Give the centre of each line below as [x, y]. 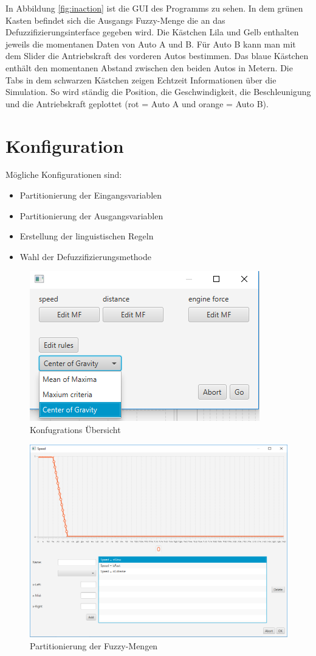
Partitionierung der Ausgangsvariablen [91, 215]
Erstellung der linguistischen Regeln [87, 236]
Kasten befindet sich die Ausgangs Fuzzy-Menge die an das [115, 20]
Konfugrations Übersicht [75, 430]
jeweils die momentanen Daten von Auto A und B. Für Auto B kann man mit [151, 44]
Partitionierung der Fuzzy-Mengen [94, 645]
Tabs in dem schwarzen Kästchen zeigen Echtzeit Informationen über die [141, 79]
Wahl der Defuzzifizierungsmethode [85, 256]
